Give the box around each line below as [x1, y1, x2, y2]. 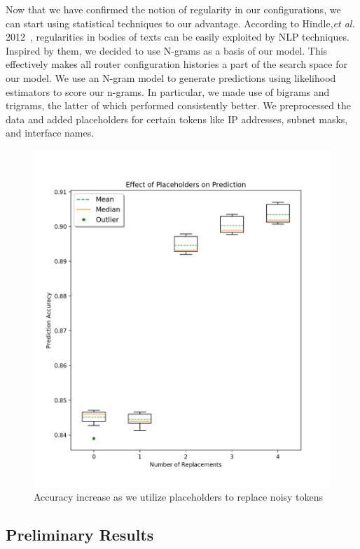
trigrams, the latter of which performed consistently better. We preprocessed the [6, 98, 352, 113]
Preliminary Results [6, 524, 154, 545]
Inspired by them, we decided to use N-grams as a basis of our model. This [6, 43, 328, 57]
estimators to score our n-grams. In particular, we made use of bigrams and [6, 84, 330, 99]
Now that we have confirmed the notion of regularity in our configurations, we [6, 2, 341, 16]
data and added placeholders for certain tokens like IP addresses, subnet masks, [6, 111, 348, 126]
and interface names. [6, 125, 95, 140]
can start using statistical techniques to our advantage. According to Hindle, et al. [6, 15, 355, 30]
